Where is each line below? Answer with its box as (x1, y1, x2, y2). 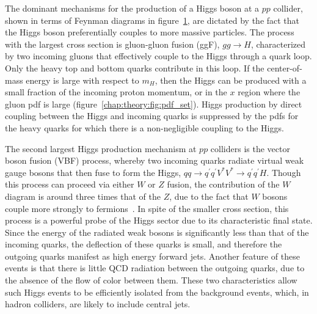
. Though (266, 166, 301, 178)
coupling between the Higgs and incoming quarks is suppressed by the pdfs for (5, 109, 299, 122)
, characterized (250, 37, 306, 50)
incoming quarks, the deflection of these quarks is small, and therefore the (5, 238, 282, 250)
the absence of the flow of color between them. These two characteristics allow (5, 274, 297, 287)
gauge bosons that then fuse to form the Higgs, (5, 166, 181, 178)
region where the (238, 86, 301, 98)
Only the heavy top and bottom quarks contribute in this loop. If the (5, 61, 264, 74)
